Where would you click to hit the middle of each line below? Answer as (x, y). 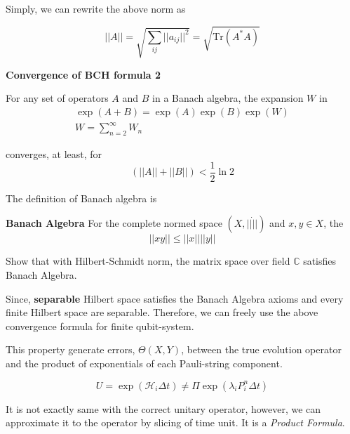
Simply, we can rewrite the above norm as (96, 8)
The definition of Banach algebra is (81, 198)
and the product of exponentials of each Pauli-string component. (144, 363)
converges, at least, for (54, 154)
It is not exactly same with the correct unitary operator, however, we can (163, 408)
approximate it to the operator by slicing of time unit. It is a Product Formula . (175, 422)
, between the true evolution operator (261, 349)
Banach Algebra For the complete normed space (114, 223)
